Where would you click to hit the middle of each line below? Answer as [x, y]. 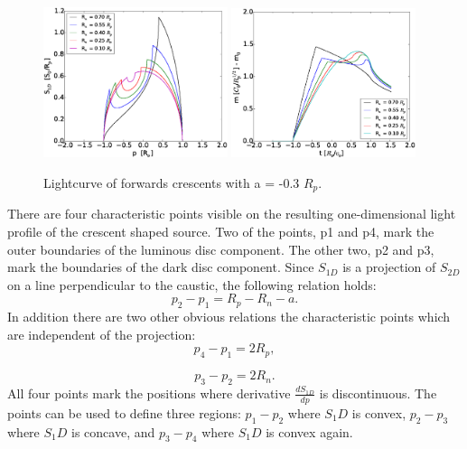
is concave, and [113, 431]
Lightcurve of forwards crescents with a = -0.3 [172, 182]
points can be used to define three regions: [124, 412]
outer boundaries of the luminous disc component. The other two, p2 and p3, [221, 249]
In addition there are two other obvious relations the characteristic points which [229, 317]
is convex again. [309, 431]
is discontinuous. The [378, 393]
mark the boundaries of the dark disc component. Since [161, 267]
